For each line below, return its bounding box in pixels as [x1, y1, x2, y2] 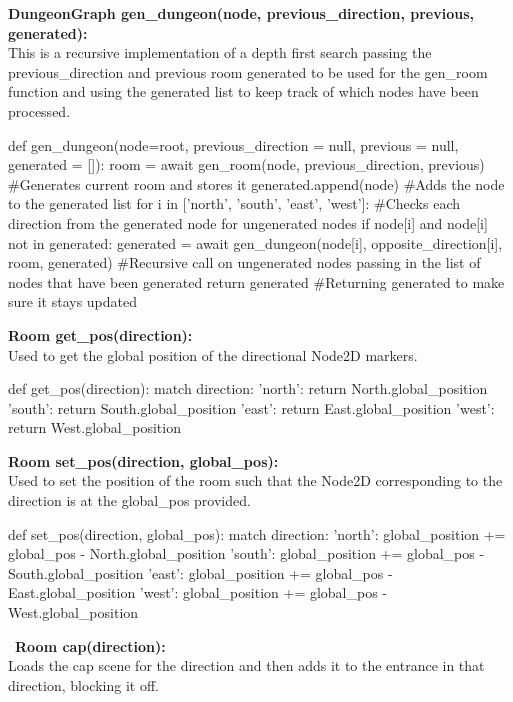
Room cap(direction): [15, 635, 166, 656]
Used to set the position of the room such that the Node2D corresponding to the [8, 470, 503, 491]
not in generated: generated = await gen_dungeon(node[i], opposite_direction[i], [8, 232, 503, 253]
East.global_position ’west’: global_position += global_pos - [8, 582, 388, 603]
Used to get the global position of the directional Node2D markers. [8, 344, 418, 365]
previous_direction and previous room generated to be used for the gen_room [8, 61, 488, 82]
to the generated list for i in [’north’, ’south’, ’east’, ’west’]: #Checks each [8, 193, 460, 214]
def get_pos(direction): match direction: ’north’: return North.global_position [8, 378, 488, 399]
